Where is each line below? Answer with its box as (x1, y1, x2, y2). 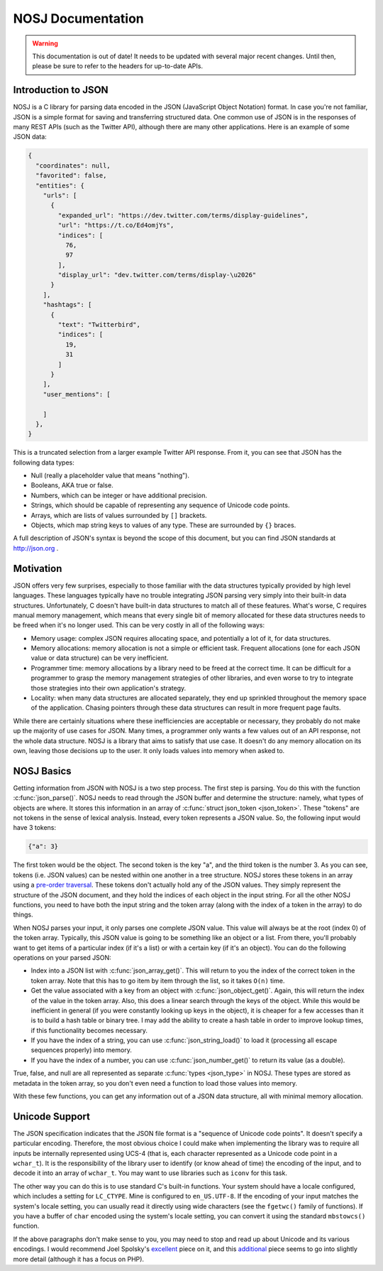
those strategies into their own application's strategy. (30, 683, 187, 692)
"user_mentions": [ (43, 390, 111, 398)
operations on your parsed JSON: (13, 953, 111, 962)
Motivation (13, 562, 62, 575)
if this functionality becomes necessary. (30, 1026, 148, 1034)
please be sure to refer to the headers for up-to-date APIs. (32, 62, 204, 70)
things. (13, 910, 33, 919)
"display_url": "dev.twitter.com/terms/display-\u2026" (57, 271, 257, 279)
